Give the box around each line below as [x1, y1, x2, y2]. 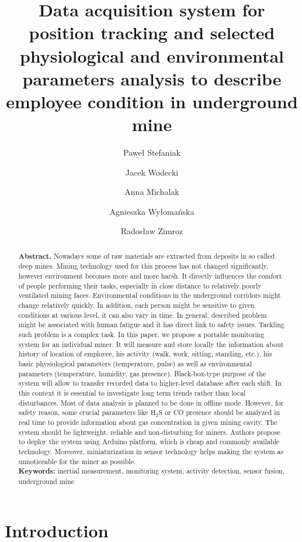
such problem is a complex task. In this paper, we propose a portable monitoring [18, 330, 265, 339]
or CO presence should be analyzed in [165, 407, 280, 417]
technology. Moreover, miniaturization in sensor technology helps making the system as [18, 446, 284, 456]
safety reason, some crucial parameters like [18, 407, 148, 417]
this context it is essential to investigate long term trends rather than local [18, 388, 246, 398]
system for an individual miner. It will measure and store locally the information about [18, 339, 284, 349]
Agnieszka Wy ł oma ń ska [109, 205, 195, 217]
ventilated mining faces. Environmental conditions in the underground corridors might [18, 290, 281, 300]
